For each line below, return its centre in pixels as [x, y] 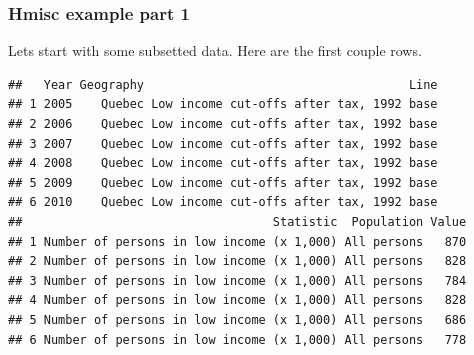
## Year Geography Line [223, 84]
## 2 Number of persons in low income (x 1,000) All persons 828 [237, 261]
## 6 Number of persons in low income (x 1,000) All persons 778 [237, 339]
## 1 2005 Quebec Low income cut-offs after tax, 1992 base [223, 104]
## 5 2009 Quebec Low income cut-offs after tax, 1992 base [223, 182]
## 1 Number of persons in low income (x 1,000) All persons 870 [237, 241]
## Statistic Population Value [237, 221]
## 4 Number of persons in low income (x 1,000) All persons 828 [237, 300]
